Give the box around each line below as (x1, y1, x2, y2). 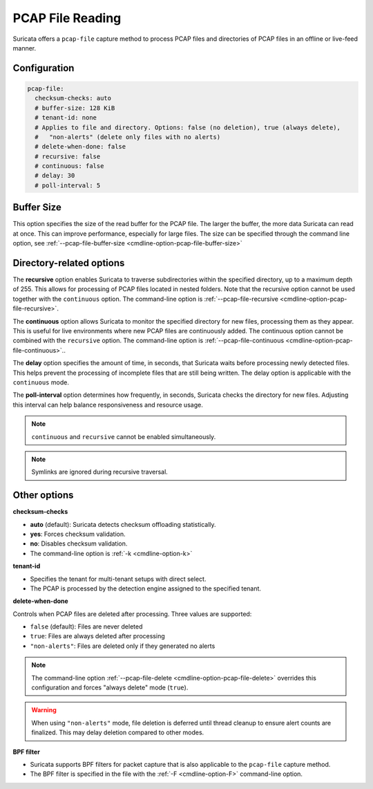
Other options (12, 490, 74, 501)
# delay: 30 (35, 171, 75, 180)
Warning (31, 706, 57, 714)
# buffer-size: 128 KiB (35, 104, 115, 112)
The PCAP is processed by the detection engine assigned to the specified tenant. (30, 584, 262, 593)
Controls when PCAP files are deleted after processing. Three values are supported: (12, 609, 252, 618)
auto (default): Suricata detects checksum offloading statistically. (30, 520, 217, 528)
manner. (12, 44, 37, 52)
